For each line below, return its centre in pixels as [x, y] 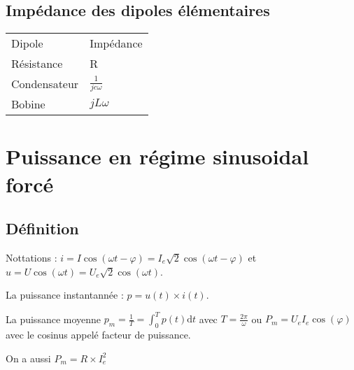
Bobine [28, 104]
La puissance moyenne [54, 319]
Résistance [37, 64]
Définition [42, 228]
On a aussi [28, 358]
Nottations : [31, 257]
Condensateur [45, 84]
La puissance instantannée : [65, 295]
